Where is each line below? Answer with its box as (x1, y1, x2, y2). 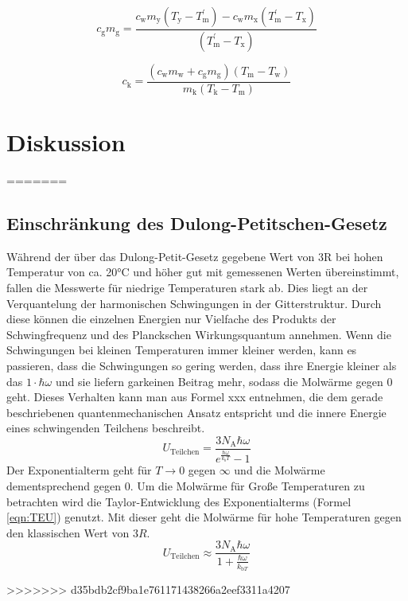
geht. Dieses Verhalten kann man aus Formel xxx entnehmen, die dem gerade (6, 388, 383, 405)
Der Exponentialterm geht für (6, 462, 152, 478)
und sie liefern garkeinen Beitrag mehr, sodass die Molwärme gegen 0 (55, 373, 393, 389)
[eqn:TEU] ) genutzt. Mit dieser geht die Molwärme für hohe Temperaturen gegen (6, 509, 402, 525)
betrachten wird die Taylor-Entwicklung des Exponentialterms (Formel (6, 493, 352, 509)
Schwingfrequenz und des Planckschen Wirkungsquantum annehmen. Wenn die (6, 326, 391, 342)
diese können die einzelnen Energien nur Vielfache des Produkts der (6, 310, 336, 327)
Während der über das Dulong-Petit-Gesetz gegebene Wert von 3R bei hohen (6, 248, 383, 264)
